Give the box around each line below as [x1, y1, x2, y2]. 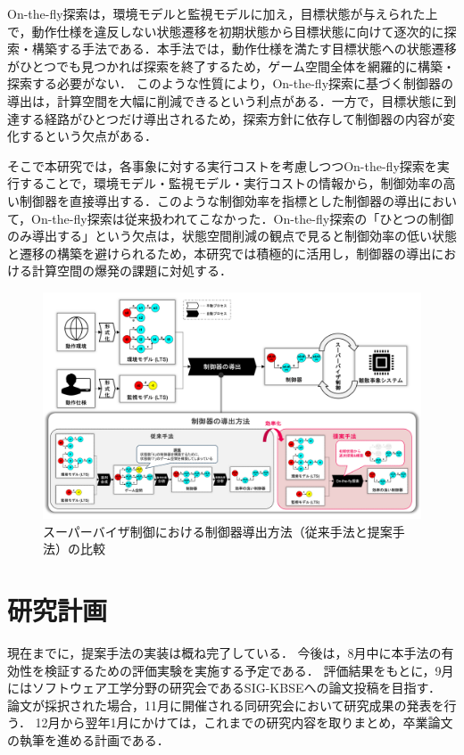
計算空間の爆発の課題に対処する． [31, 261, 232, 280]
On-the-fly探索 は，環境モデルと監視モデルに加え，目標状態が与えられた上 [7, 4, 438, 22]
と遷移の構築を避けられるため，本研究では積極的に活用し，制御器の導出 [7, 243, 432, 262]
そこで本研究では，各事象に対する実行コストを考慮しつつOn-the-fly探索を [7, 156, 437, 175]
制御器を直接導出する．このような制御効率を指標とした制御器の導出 [19, 191, 419, 209]
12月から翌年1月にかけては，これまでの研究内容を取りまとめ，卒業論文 [35, 713, 453, 732]
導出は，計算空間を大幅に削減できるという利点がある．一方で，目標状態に [7, 91, 444, 110]
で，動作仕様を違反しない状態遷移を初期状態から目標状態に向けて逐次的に [7, 21, 444, 40]
